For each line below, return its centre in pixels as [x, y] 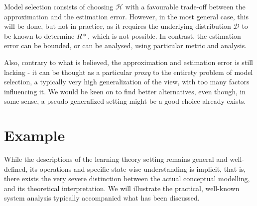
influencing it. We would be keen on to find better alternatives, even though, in [125, 91]
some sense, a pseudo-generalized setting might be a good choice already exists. [125, 101]
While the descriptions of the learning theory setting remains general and [116, 159]
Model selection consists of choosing [59, 6]
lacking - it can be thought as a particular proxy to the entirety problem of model [128, 72]
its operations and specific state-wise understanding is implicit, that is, [138, 169]
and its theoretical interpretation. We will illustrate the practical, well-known [122, 188]
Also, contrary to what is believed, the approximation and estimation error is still [128, 62]
